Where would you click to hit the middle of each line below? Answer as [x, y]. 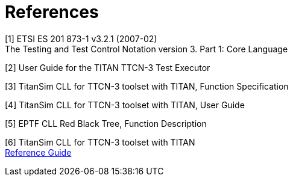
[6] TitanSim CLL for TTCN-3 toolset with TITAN [100, 142]
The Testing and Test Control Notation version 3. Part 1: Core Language [146, 49]
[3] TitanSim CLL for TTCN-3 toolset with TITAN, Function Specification [147, 86]
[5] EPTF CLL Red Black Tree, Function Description [106, 123]
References [52, 12]
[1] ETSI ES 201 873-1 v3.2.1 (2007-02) [81, 38]
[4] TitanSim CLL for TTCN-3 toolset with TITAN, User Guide [125, 105]
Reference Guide [38, 152]
